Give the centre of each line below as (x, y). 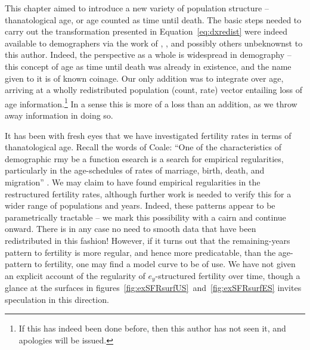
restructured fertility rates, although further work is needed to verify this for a (148, 193)
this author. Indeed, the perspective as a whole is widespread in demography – (148, 55)
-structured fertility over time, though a (228, 275)
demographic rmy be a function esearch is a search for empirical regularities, (144, 158)
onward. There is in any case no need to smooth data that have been (131, 229)
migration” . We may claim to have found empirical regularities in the (133, 182)
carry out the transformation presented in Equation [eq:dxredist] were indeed (146, 31)
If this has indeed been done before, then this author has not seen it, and (152, 328)
